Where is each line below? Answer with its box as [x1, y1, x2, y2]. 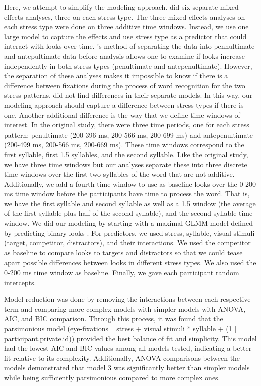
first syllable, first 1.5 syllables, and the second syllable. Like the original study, [4, 149, 248, 159]
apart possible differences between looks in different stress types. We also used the [4, 257, 256, 268]
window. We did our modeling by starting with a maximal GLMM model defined [4, 218, 253, 228]
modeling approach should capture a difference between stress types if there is [4, 99, 244, 110]
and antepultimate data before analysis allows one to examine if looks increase [4, 50, 245, 61]
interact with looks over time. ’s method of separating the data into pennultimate [4, 41, 255, 51]
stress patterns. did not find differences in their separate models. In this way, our [4, 90, 253, 100]
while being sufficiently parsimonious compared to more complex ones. [4, 372, 220, 382]
